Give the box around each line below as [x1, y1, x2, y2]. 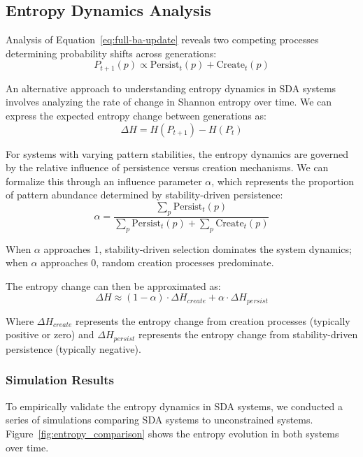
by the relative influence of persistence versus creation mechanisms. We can [6, 160, 329, 175]
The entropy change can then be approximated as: [6, 278, 221, 293]
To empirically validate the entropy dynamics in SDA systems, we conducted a [6, 398, 343, 413]
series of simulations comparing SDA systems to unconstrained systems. [6, 412, 313, 427]
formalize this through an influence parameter [6, 173, 202, 188]
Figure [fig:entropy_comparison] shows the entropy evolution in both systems [6, 426, 339, 440]
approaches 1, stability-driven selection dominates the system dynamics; [43, 241, 352, 256]
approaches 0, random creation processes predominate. [41, 255, 274, 270]
